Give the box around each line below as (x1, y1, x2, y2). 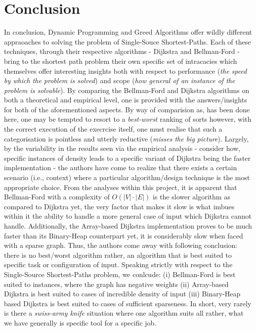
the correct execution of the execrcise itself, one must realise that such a (4, 124, 222, 134)
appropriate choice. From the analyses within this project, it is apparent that (4, 182, 237, 192)
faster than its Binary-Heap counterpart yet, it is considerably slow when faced (4, 230, 243, 240)
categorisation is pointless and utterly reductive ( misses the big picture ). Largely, (4, 133, 249, 143)
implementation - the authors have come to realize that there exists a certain (4, 162, 237, 173)
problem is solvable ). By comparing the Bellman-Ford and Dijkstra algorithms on (4, 85, 250, 95)
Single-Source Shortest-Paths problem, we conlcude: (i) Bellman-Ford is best (4, 269, 236, 279)
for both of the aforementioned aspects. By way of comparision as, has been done (4, 104, 250, 114)
